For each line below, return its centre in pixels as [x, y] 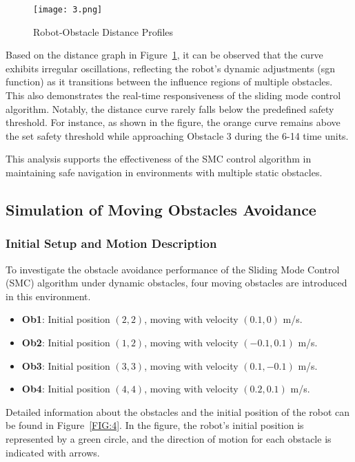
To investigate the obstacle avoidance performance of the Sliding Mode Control [173, 269]
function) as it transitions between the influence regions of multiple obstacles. [169, 82]
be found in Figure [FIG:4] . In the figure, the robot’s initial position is [155, 425]
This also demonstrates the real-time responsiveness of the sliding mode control [173, 95]
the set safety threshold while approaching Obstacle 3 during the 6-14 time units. [177, 135]
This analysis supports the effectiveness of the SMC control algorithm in [159, 159]
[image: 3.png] [68, 10]
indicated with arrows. [53, 452]
